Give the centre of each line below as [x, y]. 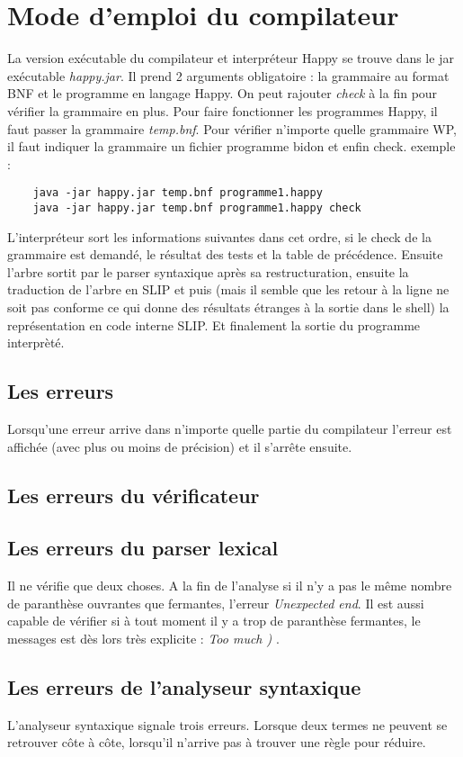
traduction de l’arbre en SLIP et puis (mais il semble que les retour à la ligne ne [228, 289]
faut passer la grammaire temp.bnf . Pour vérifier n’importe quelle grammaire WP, [232, 128]
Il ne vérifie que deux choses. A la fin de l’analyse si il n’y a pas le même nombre [230, 586]
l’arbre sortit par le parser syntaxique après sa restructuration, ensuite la [208, 271]
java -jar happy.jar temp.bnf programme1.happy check [197, 207]
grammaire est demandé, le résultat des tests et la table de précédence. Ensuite [225, 254]
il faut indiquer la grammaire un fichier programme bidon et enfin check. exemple [231, 146]
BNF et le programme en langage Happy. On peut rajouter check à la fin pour [223, 93]
